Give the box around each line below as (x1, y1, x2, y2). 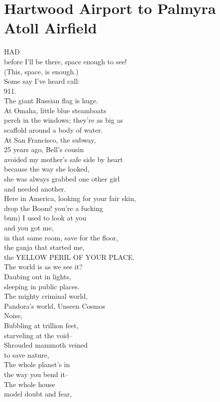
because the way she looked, (4, 164, 90, 174)
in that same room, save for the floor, (4, 232, 118, 242)
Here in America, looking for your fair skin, (4, 193, 136, 203)
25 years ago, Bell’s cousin (4, 144, 84, 155)
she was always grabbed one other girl (4, 174, 120, 184)
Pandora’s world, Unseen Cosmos (4, 300, 106, 311)
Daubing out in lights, (4, 271, 71, 281)
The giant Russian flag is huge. (4, 95, 99, 106)
